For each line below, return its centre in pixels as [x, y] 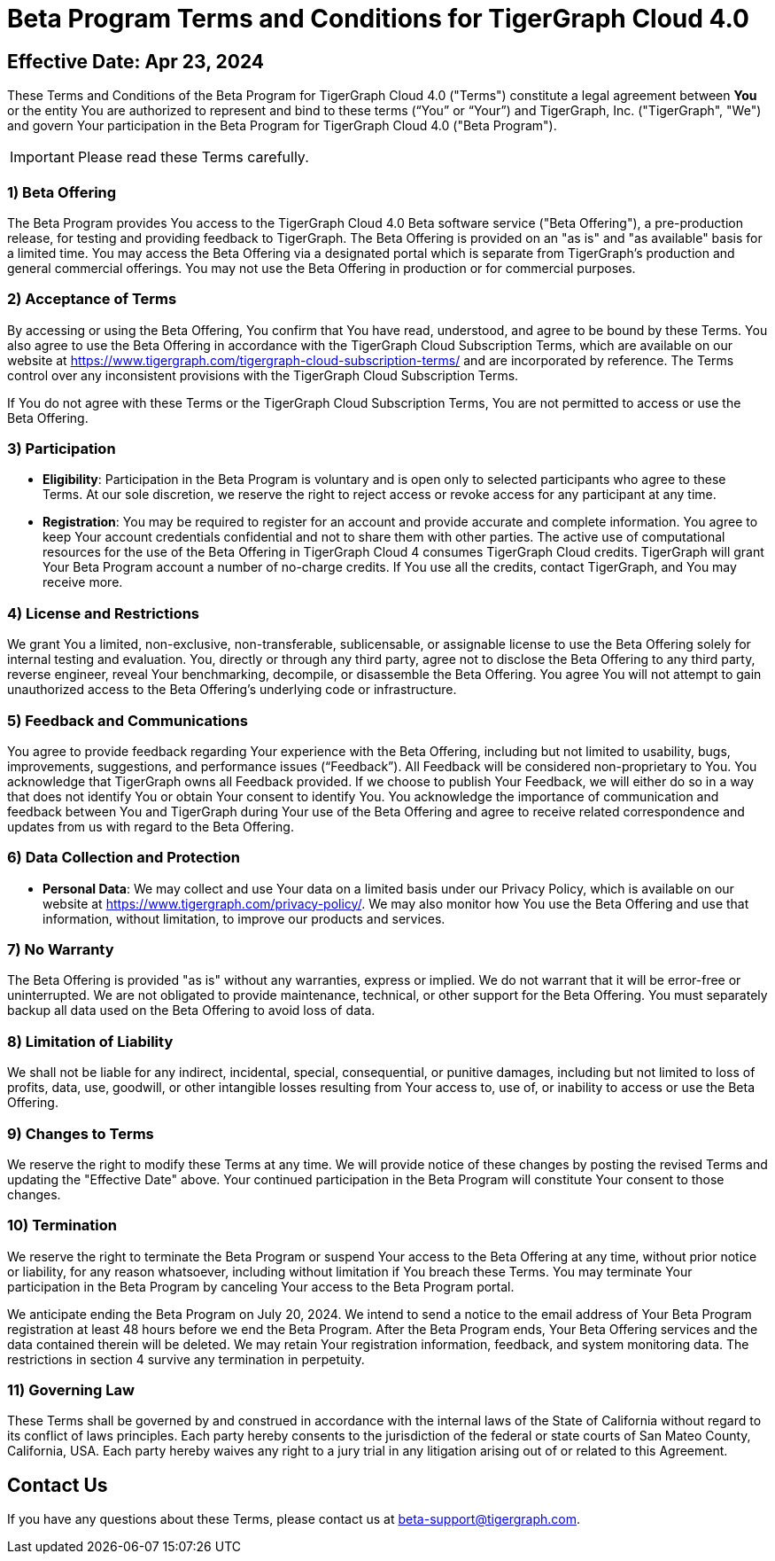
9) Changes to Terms [81, 1133]
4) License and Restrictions [104, 613]
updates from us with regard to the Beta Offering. [151, 826]
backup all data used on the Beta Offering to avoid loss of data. [191, 1011]
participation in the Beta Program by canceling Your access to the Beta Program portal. [261, 1286]
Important [42, 157]
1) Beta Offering [62, 192]
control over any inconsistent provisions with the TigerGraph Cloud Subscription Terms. [263, 375]
